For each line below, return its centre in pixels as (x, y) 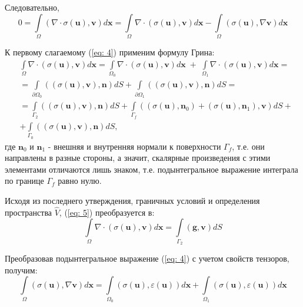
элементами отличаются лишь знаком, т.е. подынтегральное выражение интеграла (151, 169)
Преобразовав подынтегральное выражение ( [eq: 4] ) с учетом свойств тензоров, (147, 258)
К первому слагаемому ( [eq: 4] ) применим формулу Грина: (110, 52)
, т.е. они (248, 146)
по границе (24, 181)
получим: (21, 270)
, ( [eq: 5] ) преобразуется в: (107, 212)
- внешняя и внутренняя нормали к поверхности (134, 146)
